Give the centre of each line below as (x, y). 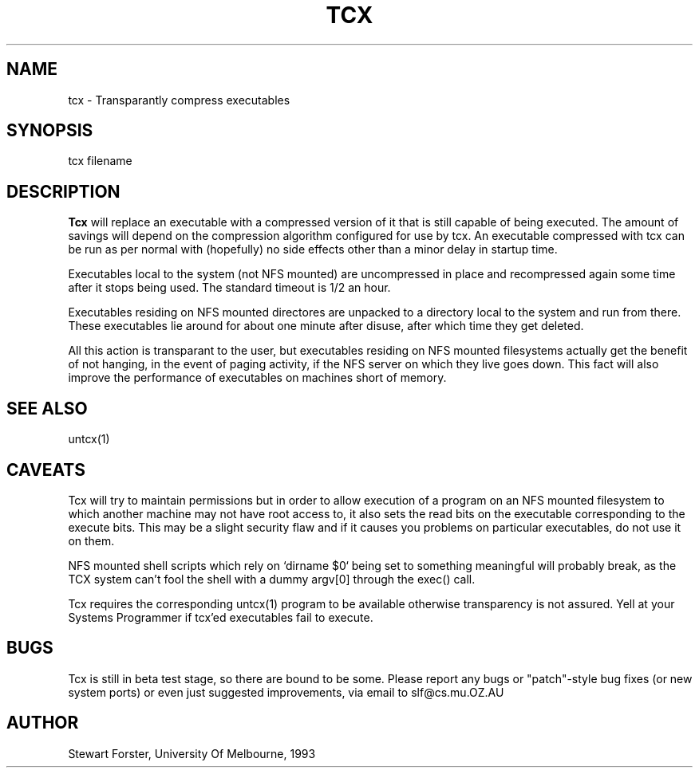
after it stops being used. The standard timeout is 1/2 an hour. (229, 288)
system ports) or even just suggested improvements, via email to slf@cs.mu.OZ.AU (286, 692)
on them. (91, 540)
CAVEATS (46, 470)
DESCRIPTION (63, 191)
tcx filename (100, 161)
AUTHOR (43, 723)
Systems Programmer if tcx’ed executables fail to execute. (221, 617)
